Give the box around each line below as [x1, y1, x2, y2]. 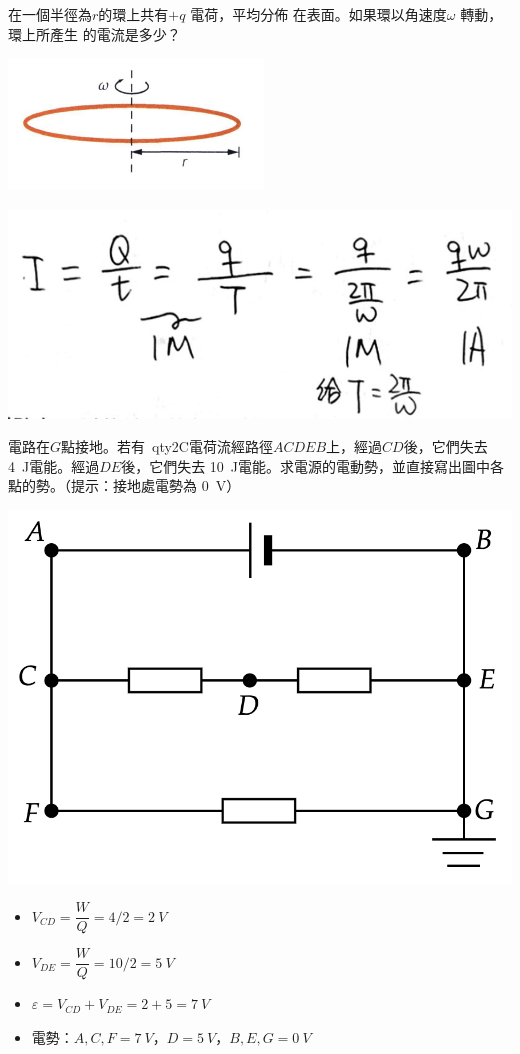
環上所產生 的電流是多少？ [8, 23, 181, 44]
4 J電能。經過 [8, 455, 100, 476]
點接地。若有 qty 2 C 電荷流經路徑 [61, 436, 273, 457]
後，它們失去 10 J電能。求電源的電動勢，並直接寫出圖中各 [121, 455, 504, 476]
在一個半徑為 [8, 4, 92, 24]
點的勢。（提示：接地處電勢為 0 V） [8, 475, 241, 496]
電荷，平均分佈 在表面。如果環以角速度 [190, 4, 447, 24]
